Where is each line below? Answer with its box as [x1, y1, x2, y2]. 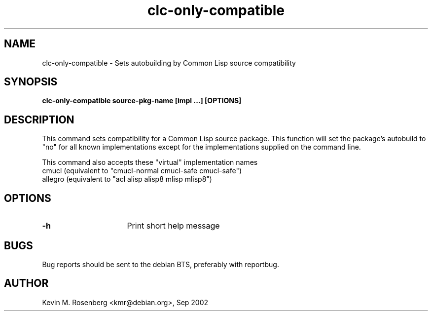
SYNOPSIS [4, 76, 58, 88]
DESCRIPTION [4, 113, 74, 126]
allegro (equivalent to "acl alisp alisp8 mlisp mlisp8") [42, 175, 212, 184]
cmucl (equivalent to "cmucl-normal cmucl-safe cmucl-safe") [42, 166, 242, 175]
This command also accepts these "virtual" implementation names [42, 158, 258, 167]
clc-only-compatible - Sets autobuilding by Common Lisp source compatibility [42, 58, 296, 67]
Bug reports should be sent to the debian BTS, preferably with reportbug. [42, 260, 279, 269]
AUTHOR [4, 277, 49, 290]
